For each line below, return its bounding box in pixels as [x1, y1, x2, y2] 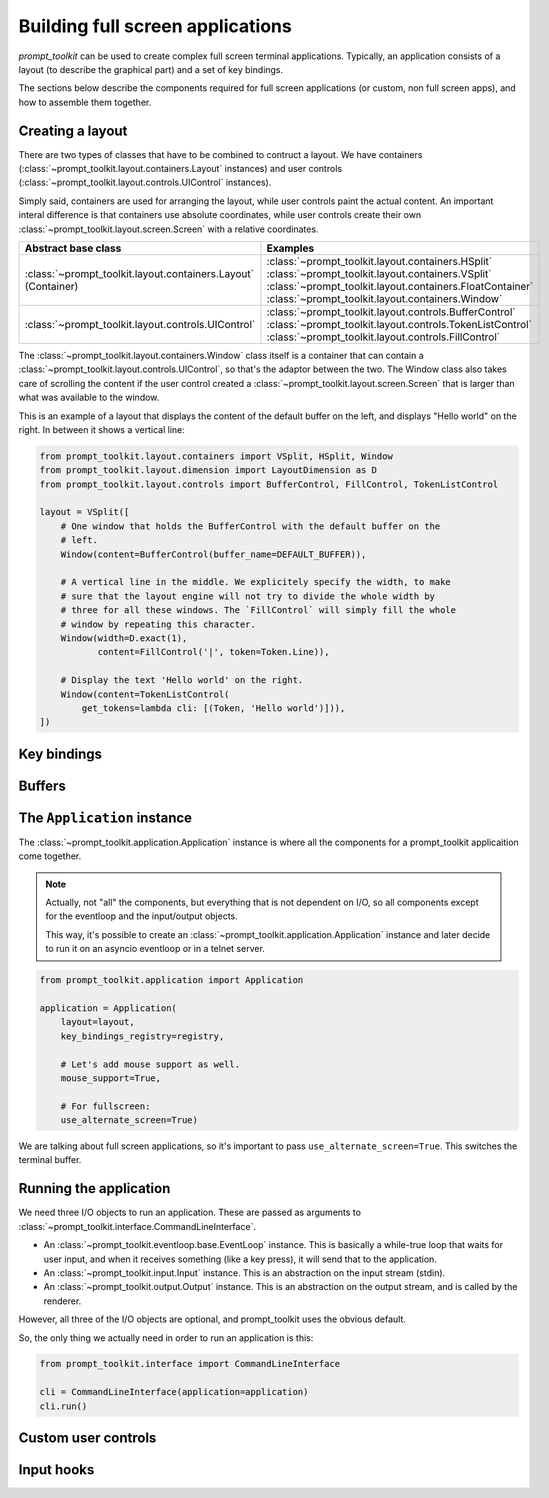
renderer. [43, 1295, 82, 1307]
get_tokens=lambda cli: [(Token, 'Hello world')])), [81, 702, 346, 714]
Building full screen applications [18, 15, 292, 37]
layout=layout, [60, 1016, 135, 1028]
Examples [266, 241, 315, 255]
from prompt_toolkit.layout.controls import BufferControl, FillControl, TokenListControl [39, 478, 499, 490]
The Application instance [18, 809, 193, 826]
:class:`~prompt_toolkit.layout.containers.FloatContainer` [266, 279, 534, 293]
